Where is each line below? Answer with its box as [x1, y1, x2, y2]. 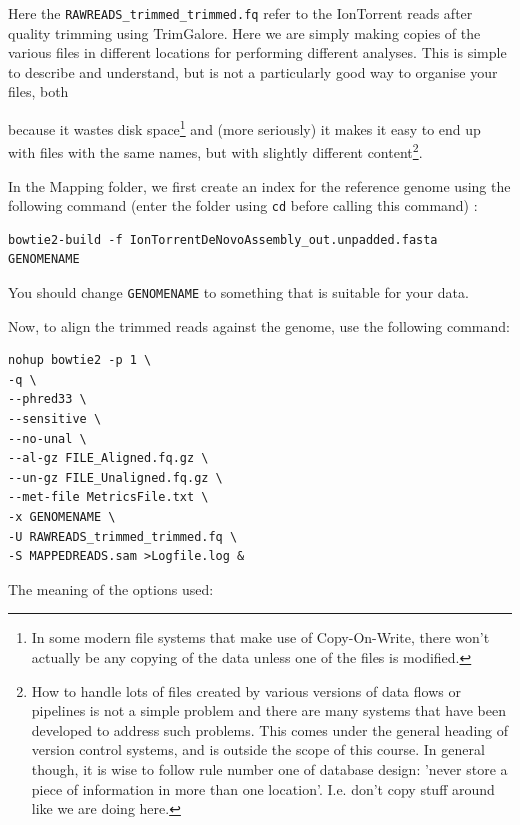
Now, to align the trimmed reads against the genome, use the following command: [8, 315, 510, 336]
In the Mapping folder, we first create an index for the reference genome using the [8, 175, 511, 196]
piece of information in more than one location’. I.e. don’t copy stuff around [31, 778, 495, 799]
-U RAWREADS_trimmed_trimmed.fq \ [8, 529, 238, 544]
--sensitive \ [8, 412, 102, 426]
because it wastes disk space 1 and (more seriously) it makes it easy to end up [8, 116, 481, 139]
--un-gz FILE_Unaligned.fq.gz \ [8, 470, 223, 485]
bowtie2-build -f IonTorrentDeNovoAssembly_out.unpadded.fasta [8, 232, 438, 247]
